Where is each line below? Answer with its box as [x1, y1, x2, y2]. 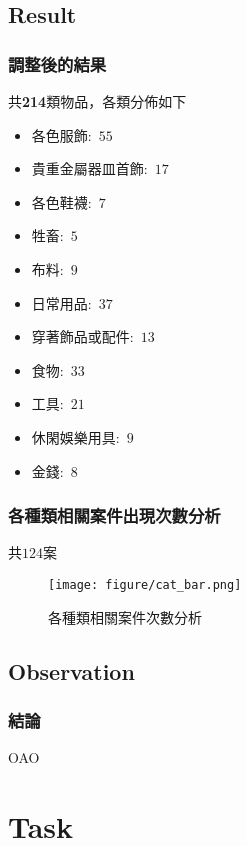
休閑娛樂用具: [31, 426, 120, 447]
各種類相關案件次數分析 [48, 606, 202, 627]
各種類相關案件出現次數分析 [8, 503, 221, 528]
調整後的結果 [8, 51, 107, 76]
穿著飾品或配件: [31, 326, 134, 347]
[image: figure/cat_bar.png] [48, 577, 242, 592]
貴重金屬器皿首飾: [31, 158, 148, 179]
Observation [8, 655, 135, 686]
